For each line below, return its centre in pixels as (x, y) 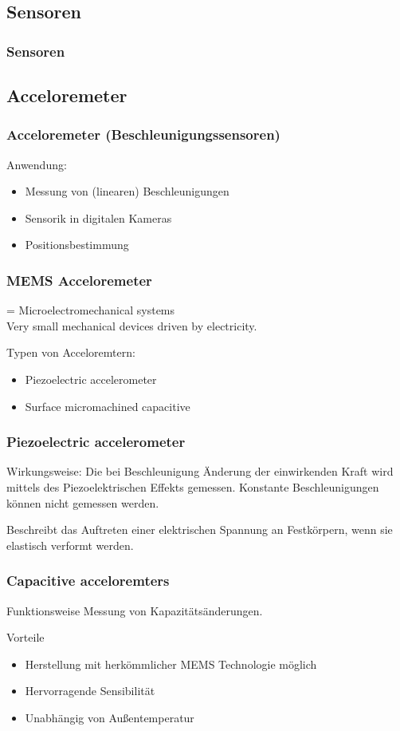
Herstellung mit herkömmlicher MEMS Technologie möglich (171, 664)
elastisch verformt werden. (70, 545)
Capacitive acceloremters (88, 581)
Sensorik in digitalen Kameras (98, 217)
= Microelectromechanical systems (91, 310)
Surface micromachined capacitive (108, 406)
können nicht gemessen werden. (83, 502)
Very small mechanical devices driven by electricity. (132, 325)
